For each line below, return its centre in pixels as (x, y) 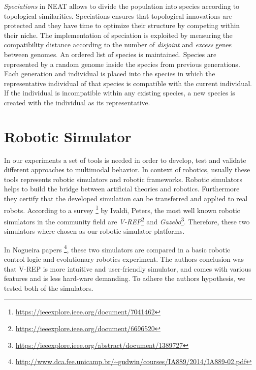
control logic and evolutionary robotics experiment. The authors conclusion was (124, 259)
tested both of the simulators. (49, 288)
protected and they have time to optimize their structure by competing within (122, 25)
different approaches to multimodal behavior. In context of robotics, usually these (127, 170)
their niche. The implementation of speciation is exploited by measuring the (118, 35)
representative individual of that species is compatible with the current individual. (128, 83)
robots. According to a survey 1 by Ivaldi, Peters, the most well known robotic (122, 209)
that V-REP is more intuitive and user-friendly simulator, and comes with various (128, 268)
